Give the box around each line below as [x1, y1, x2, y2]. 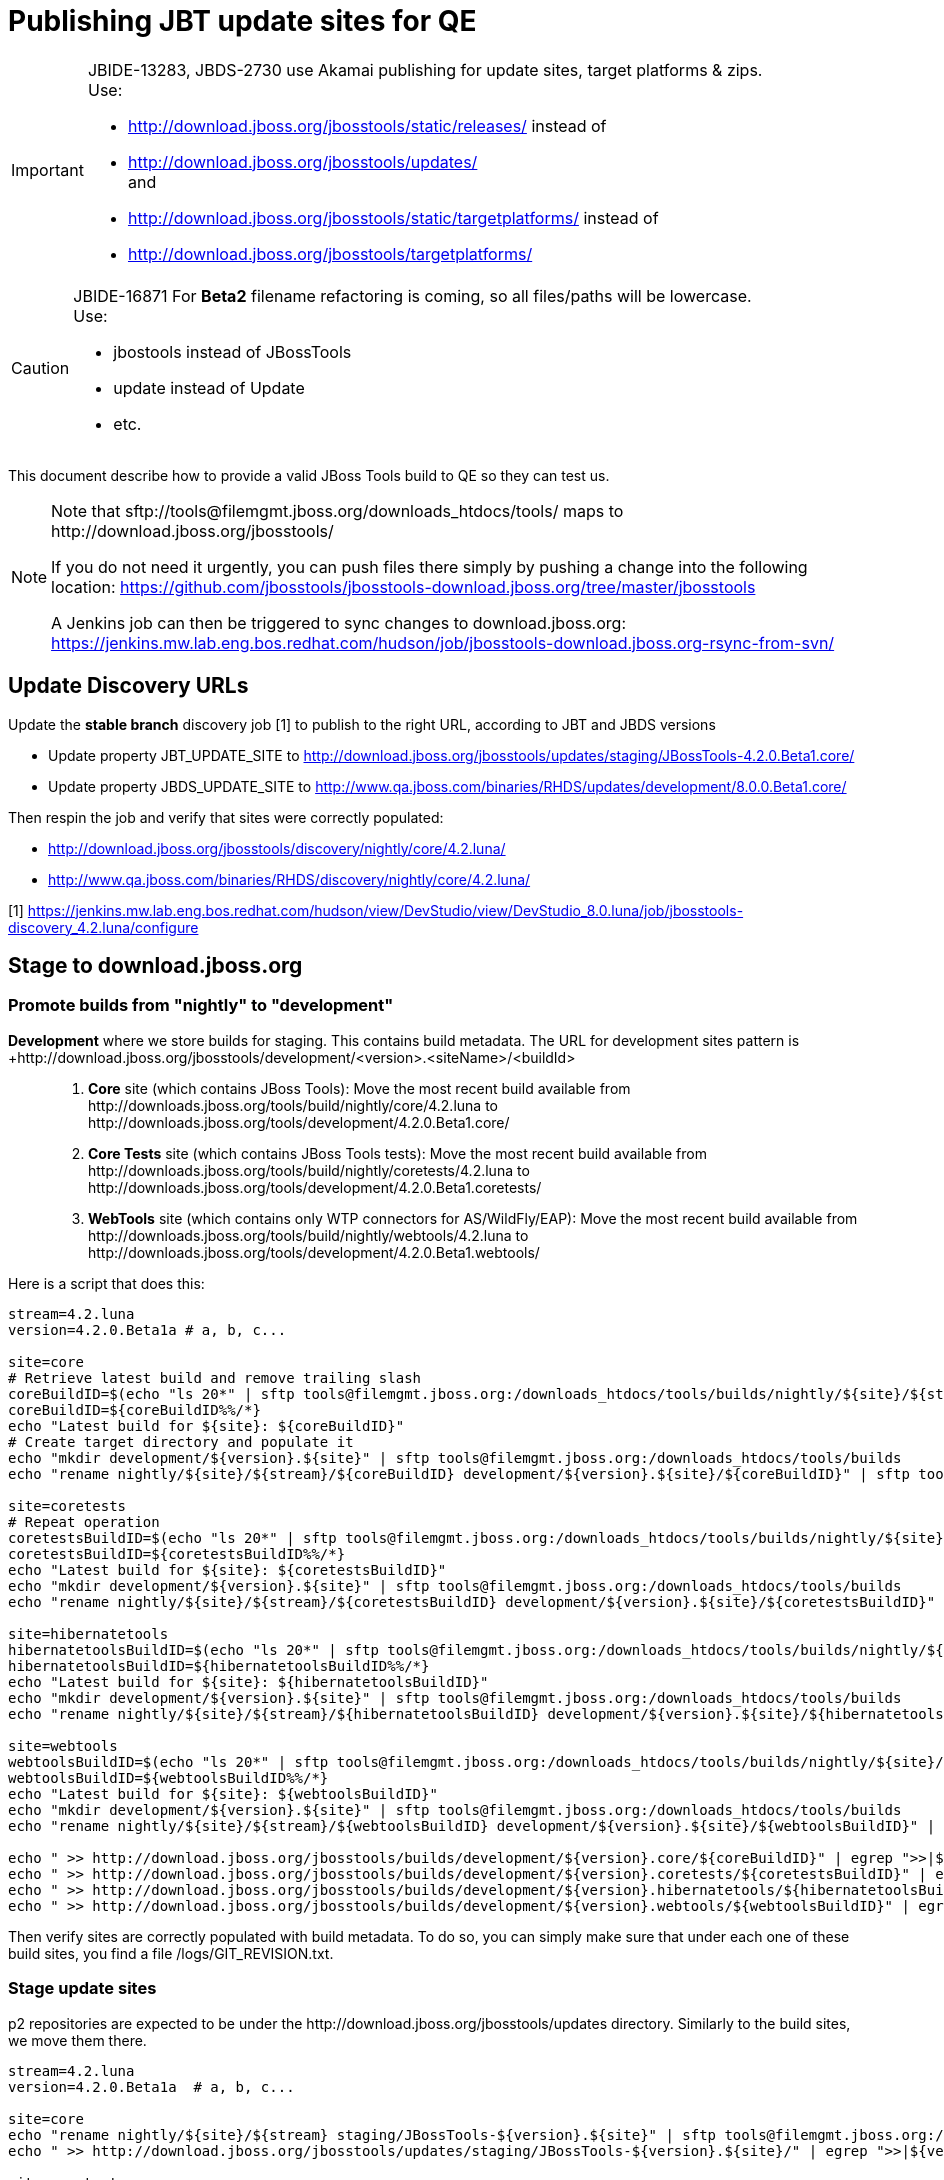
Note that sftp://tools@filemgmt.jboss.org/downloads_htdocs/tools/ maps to [51, 500, 624, 521]
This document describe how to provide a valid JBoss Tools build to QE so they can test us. [8, 466, 610, 484]
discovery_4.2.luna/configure [8, 918, 199, 936]
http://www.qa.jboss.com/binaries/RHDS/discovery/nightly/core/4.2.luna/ [48, 870, 531, 888]
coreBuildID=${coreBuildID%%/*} [8, 1401, 261, 1418]
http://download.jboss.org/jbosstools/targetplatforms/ [127, 243, 533, 264]
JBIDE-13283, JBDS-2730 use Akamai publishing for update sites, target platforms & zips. [87, 59, 763, 80]
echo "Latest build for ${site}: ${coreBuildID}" [8, 1417, 405, 1434]
